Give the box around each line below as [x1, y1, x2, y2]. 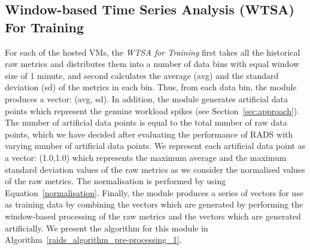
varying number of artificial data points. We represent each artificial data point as [5, 139, 306, 152]
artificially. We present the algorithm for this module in [5, 221, 208, 234]
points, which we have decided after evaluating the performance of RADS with [5, 127, 293, 140]
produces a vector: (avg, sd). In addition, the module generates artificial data [5, 92, 288, 105]
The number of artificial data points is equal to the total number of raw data [5, 116, 287, 129]
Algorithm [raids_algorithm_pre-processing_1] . [5, 233, 182, 246]
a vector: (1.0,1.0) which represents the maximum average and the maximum [5, 151, 287, 163]
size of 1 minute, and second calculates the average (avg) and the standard [5, 69, 279, 81]
